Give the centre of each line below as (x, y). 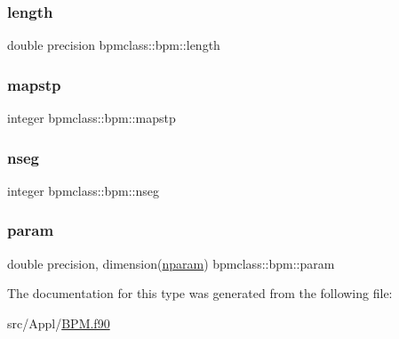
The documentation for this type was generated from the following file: (200, 293)
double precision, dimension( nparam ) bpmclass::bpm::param (171, 263)
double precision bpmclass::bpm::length (114, 45)
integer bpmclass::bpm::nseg (83, 190)
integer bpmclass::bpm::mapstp (92, 118)
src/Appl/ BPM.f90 (59, 323)
